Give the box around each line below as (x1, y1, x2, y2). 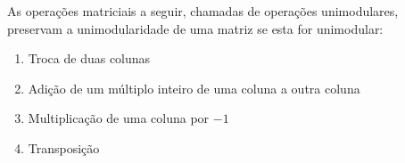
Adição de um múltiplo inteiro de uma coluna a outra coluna (28, 78, 360, 97)
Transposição (28, 138, 100, 157)
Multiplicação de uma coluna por (28, 109, 210, 127)
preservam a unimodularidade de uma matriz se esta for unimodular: (7, 19, 384, 37)
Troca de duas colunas (28, 49, 151, 68)
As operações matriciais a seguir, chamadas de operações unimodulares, (7, 2, 399, 20)
